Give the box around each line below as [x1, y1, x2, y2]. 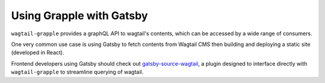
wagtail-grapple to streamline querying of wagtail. [11, 69, 144, 76]
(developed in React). [11, 49, 64, 56]
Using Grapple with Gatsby [11, 9, 148, 22]
